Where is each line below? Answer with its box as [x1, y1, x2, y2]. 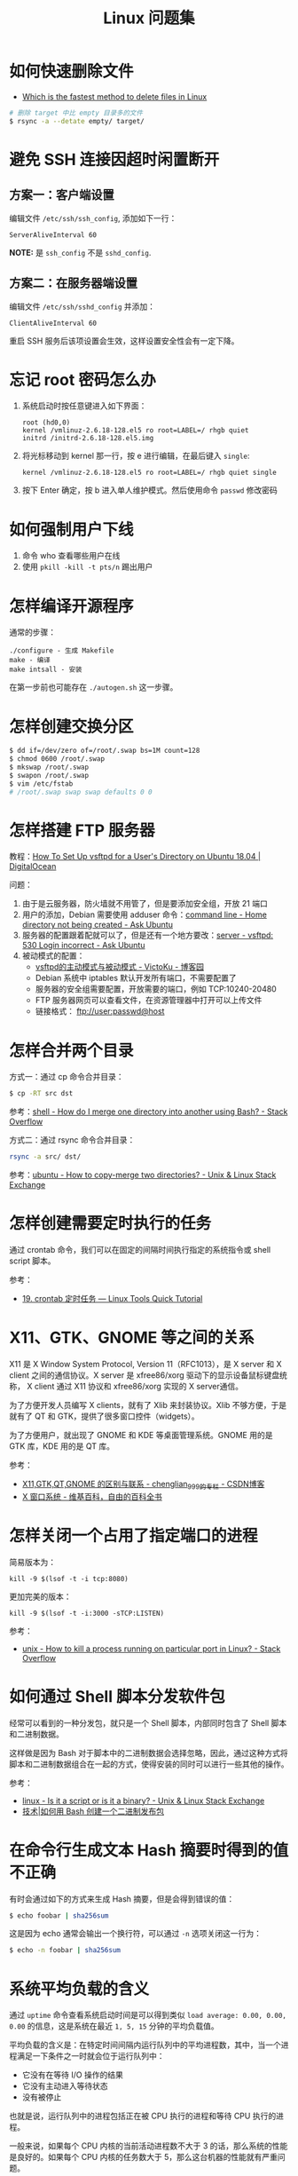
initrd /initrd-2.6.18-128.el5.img [21, 434, 154, 443]
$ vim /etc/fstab [9, 779, 74, 788]
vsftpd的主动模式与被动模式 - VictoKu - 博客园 [35, 961, 205, 972]
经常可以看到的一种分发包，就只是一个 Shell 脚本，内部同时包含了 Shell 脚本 [9, 1717, 287, 1728]
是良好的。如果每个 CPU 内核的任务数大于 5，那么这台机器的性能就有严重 [9, 2152, 278, 2163]
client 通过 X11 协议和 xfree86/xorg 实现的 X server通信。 [34, 1381, 244, 1391]
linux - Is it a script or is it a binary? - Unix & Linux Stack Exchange [21, 1795, 265, 1806]
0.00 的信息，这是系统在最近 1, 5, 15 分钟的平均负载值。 [9, 2021, 219, 2031]
